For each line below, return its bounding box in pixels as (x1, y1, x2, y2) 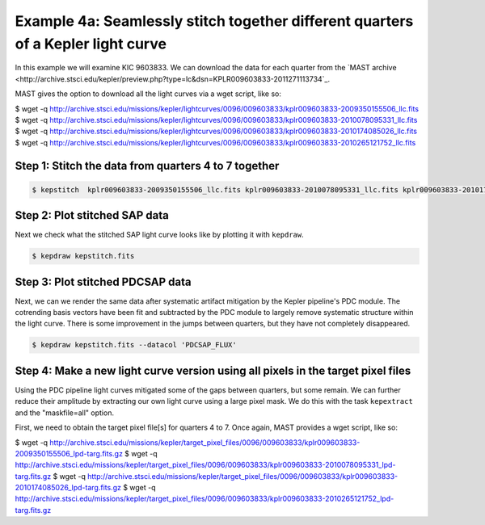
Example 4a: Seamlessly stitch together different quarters (15, 12, 414, 30)
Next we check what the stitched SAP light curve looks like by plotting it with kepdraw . (15, 230, 305, 240)
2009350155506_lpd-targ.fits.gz (15, 448, 123, 458)
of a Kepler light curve (15, 35, 167, 52)
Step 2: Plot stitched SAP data (15, 208, 169, 222)
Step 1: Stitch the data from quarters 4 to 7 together (15, 158, 280, 173)
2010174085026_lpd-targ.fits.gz (15, 483, 121, 493)
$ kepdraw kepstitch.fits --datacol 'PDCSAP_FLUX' (32, 340, 238, 350)
